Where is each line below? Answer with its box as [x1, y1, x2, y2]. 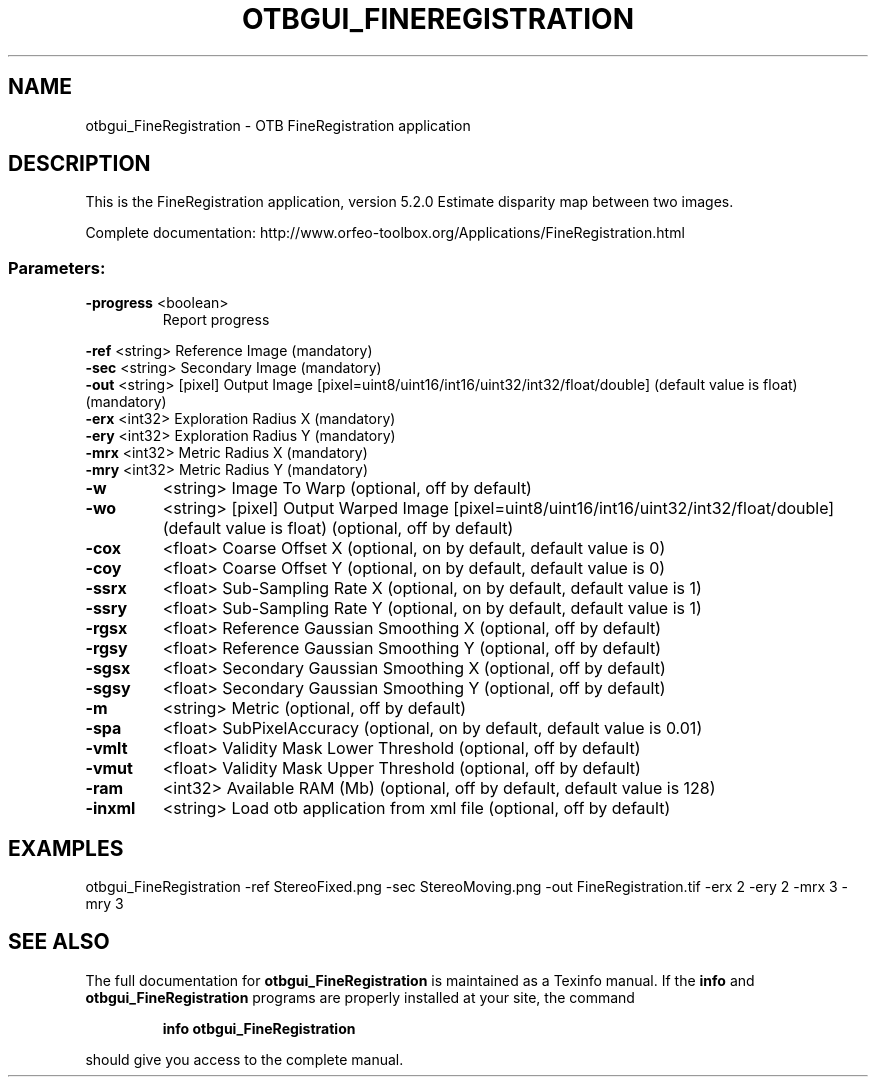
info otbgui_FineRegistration [162, 1019, 356, 1037]
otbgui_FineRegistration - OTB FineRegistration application [85, 116, 471, 134]
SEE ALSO [8, 929, 110, 955]
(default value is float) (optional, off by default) [162, 518, 514, 539]
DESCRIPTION [8, 151, 151, 177]
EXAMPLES [8, 835, 124, 861]
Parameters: [8, 257, 106, 278]
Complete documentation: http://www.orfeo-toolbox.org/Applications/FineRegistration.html [85, 224, 685, 242]
